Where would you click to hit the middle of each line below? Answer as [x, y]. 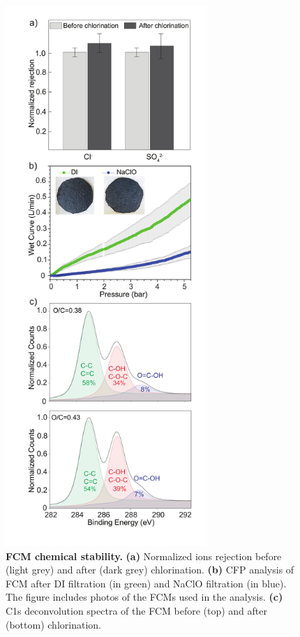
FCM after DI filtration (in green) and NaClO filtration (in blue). [146, 583]
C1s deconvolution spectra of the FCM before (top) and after [136, 611]
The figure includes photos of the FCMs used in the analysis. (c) [144, 597]
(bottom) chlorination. [53, 624]
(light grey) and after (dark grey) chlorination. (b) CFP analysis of [150, 570]
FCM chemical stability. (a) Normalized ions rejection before [144, 556]
